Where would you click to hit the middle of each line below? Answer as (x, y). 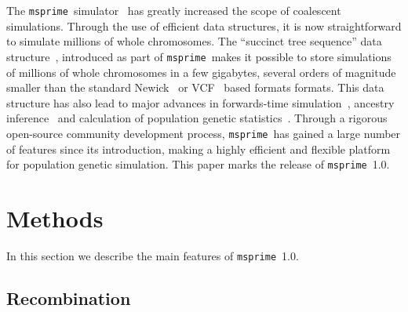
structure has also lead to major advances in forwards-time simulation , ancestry (200, 102)
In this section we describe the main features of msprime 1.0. (153, 255)
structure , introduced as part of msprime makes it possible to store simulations (199, 56)
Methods (55, 218)
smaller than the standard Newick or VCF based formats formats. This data (195, 87)
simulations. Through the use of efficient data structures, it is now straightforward (204, 25)
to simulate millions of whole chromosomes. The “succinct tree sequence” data (194, 41)
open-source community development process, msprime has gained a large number (204, 133)
